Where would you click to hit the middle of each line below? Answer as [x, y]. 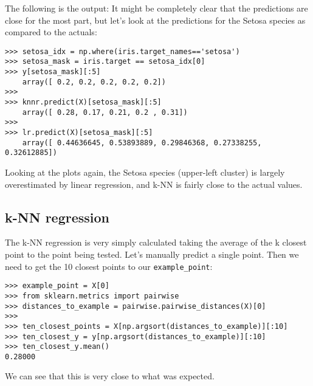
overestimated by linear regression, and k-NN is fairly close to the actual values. [154, 184]
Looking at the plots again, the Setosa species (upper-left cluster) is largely [145, 172]
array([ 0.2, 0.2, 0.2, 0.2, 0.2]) [94, 82]
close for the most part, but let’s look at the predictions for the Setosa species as [155, 20]
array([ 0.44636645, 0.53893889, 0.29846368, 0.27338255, [142, 143]
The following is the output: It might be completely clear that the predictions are [156, 8]
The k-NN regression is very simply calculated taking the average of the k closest [156, 242]
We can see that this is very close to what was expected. [110, 376]
